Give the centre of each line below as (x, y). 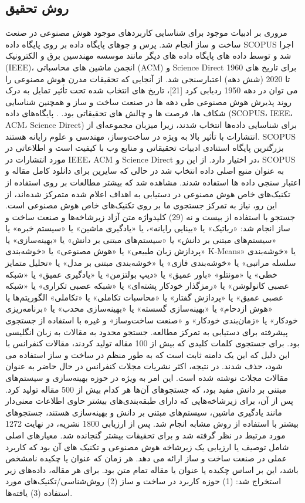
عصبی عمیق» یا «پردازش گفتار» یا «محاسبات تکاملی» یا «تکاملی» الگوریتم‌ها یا (145, 297)
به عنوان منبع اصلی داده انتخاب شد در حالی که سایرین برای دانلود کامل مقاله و (145, 171)
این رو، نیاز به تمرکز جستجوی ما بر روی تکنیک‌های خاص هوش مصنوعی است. (141, 205)
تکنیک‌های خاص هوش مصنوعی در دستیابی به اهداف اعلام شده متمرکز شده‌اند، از (148, 193)
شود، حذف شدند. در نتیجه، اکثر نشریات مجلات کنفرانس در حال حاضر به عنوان (144, 366)
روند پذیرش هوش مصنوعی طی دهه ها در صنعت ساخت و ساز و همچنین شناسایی (149, 101)
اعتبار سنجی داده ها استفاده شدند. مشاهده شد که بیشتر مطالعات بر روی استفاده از (153, 182)
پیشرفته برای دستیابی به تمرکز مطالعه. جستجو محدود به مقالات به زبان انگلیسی (147, 331)
